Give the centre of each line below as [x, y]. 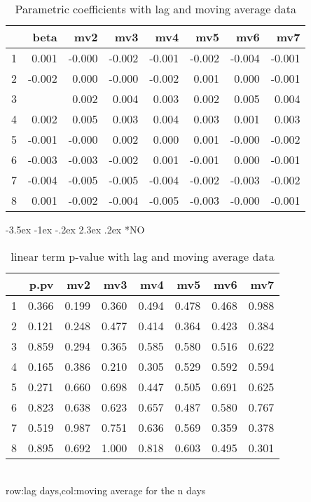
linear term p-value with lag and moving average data [143, 256]
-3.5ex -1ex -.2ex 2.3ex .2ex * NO [75, 229]
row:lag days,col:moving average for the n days [106, 490]
